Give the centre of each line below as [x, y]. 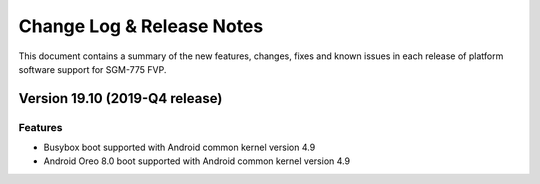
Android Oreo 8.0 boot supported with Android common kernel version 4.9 [196, 161]
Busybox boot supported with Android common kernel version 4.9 [179, 147]
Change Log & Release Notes [141, 26]
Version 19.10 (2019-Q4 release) [120, 98]
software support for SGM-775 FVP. [92, 69]
